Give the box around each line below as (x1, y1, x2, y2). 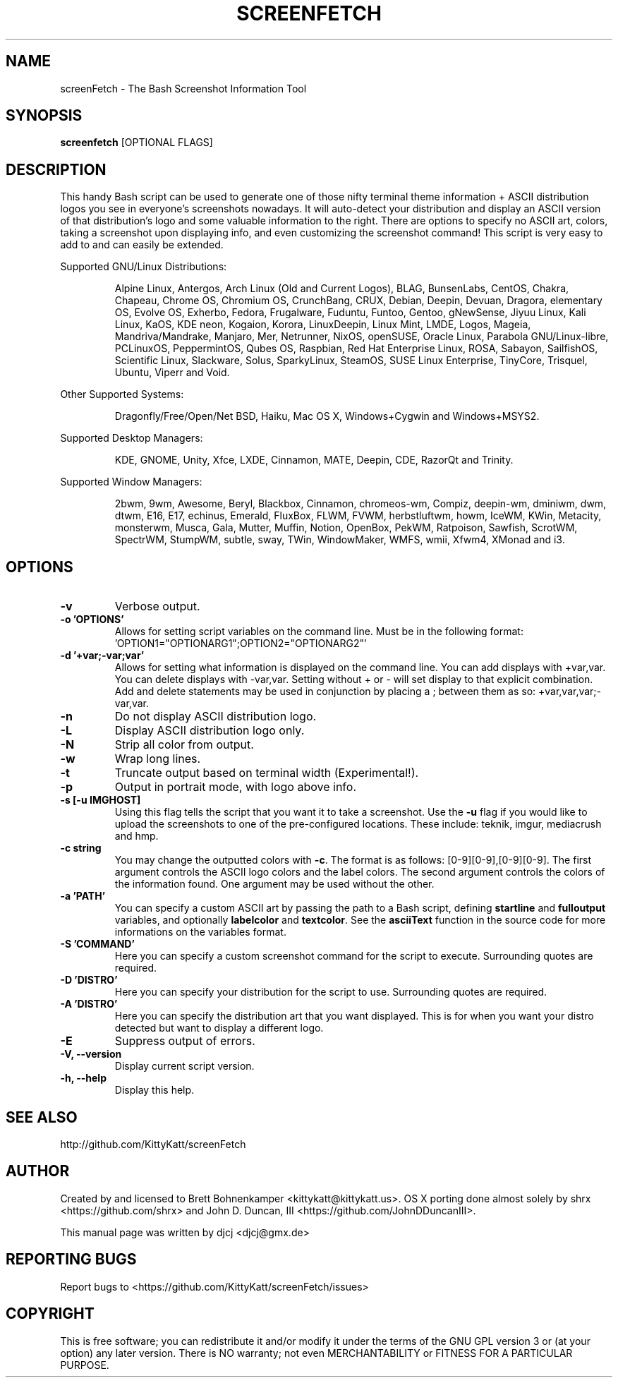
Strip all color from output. (114, 737, 254, 752)
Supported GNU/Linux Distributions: (60, 260, 227, 273)
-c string (60, 842, 102, 854)
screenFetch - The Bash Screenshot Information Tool (60, 82, 307, 95)
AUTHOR (6, 1162, 70, 1180)
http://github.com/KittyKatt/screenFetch (60, 1137, 246, 1150)
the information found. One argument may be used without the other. (114, 878, 435, 890)
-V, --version (60, 1048, 122, 1061)
